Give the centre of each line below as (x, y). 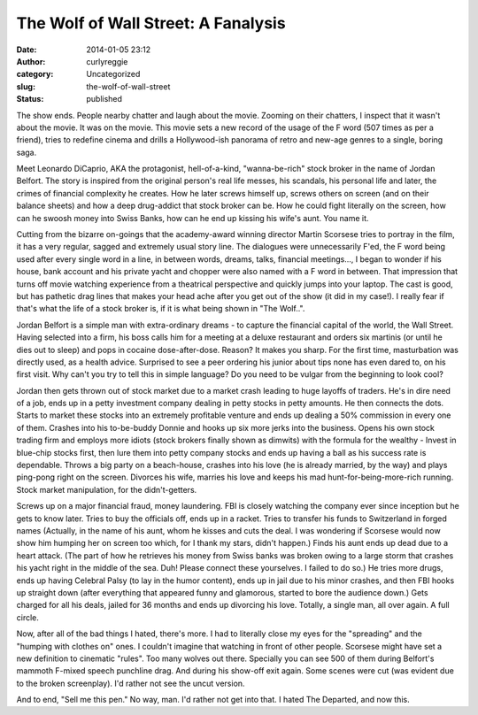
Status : (30, 99)
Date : (27, 50)
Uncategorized (113, 74)
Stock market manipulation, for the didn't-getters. (107, 489)
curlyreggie (107, 61)
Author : (31, 61)
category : (35, 74)
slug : (26, 86)
